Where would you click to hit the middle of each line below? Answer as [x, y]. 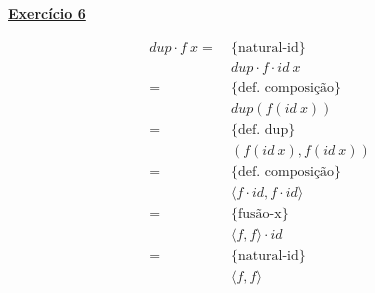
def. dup [263, 129]
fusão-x [259, 213]
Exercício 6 [47, 13]
